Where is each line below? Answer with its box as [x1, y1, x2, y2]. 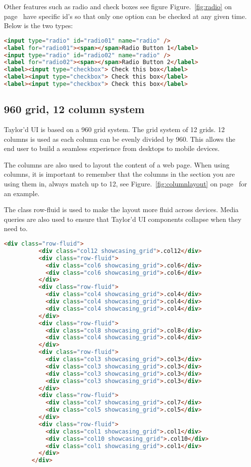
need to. [4, 223, 28, 233]
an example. [4, 188, 40, 198]
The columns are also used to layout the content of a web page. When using [4, 159, 230, 169]
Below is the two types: [4, 20, 73, 31]
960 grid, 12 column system [4, 101, 145, 117]
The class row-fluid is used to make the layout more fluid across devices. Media [4, 204, 239, 215]
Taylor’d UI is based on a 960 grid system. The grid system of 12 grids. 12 [4, 124, 225, 134]
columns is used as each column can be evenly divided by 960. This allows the [4, 133, 235, 144]
